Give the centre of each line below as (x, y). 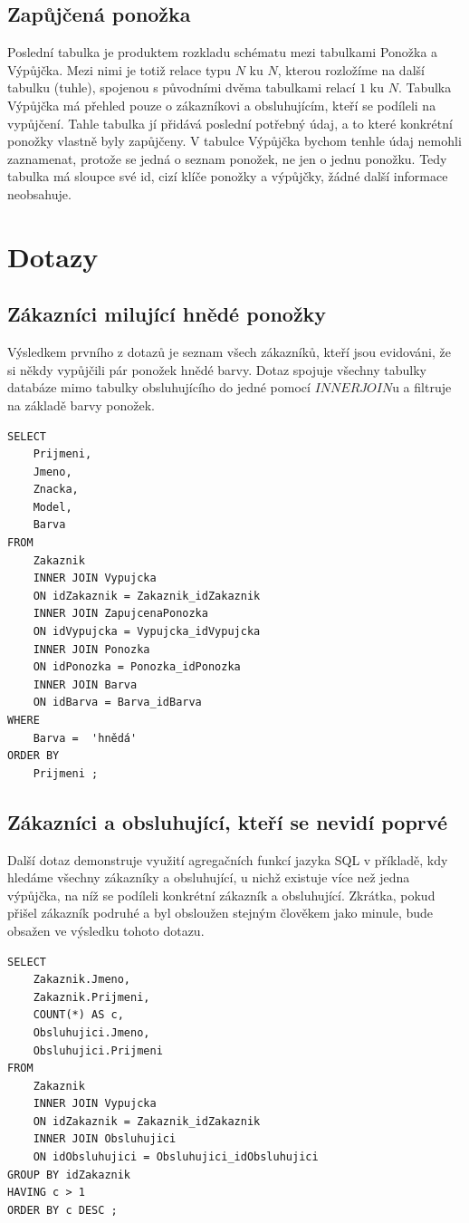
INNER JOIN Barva (85, 684)
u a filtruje (422, 387)
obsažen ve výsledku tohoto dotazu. (106, 930)
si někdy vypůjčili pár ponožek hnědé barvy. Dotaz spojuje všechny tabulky (217, 369)
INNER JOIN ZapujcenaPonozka (120, 614)
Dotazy (53, 256)
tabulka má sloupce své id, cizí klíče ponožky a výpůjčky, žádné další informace (228, 176)
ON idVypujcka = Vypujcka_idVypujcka (147, 632)
